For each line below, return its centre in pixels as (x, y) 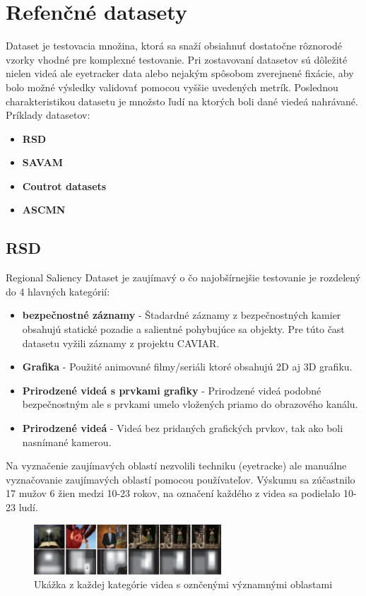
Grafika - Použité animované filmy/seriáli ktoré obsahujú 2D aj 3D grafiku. (187, 367)
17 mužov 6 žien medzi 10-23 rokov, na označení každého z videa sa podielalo (173, 493)
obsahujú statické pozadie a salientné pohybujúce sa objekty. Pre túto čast (183, 329)
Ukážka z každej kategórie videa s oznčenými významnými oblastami (183, 584)
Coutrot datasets (64, 186)
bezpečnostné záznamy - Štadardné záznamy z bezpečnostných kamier (182, 315)
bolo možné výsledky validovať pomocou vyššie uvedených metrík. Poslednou (172, 87)
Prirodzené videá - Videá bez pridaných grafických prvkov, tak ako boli (183, 428)
